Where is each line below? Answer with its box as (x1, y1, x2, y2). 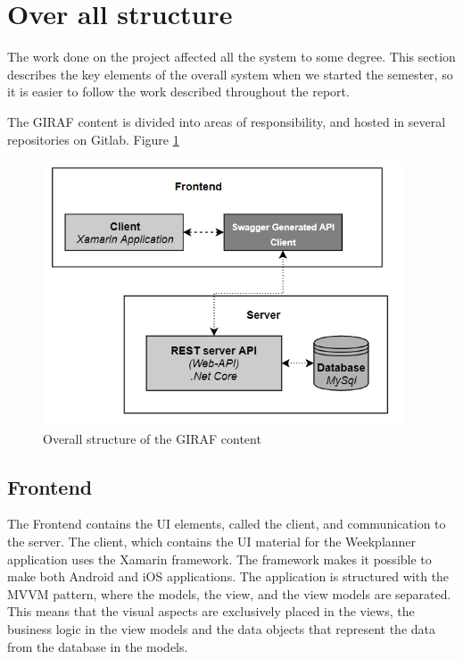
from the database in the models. (7, 637, 188, 655)
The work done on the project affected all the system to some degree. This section (7, 47, 456, 66)
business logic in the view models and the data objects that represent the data (7, 620, 436, 638)
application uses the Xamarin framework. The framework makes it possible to (7, 549, 432, 568)
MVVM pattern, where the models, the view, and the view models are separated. (7, 584, 451, 603)
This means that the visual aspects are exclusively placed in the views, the (7, 602, 415, 621)
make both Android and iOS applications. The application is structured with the (7, 567, 450, 586)
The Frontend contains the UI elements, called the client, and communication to (7, 514, 446, 533)
